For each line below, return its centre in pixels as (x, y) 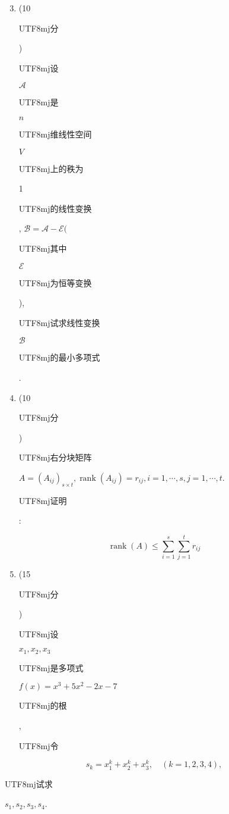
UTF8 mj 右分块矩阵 (55, 457)
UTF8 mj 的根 (43, 705)
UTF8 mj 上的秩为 (51, 168)
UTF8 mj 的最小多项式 (59, 357)
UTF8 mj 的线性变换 (55, 208)
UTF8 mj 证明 (43, 500)
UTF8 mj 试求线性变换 (59, 322)
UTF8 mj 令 (39, 745)
